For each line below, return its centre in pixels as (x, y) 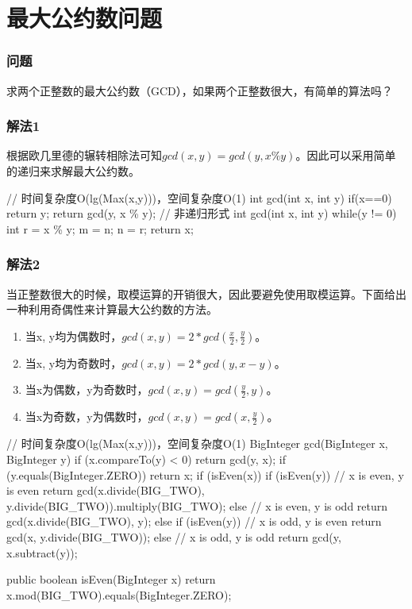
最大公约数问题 (85, 18)
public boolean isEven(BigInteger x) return (111, 579)
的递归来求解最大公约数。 (73, 171)
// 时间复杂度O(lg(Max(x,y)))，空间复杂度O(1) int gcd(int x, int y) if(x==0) (199, 197)
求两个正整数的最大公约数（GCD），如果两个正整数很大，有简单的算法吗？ (200, 90)
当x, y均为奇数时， (73, 362)
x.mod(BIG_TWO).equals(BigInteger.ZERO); (119, 594)
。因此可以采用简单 (346, 155)
